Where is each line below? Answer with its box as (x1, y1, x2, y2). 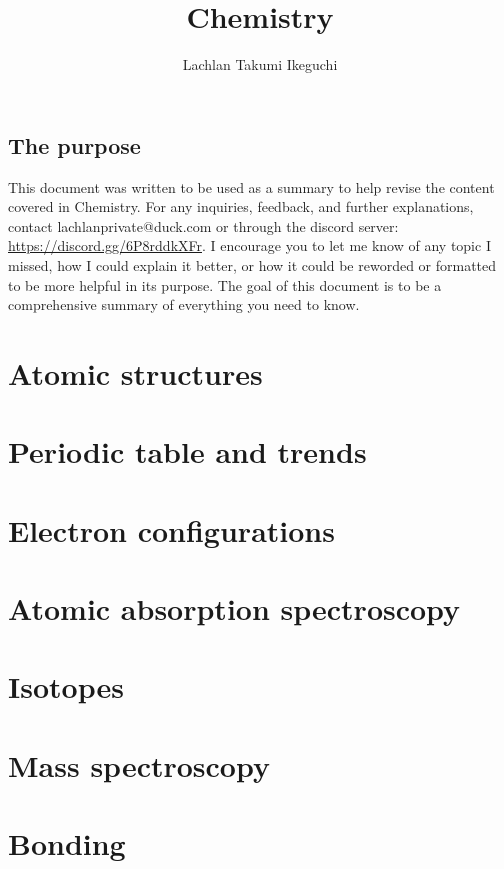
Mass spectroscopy (8, 744, 270, 785)
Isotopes (8, 666, 124, 707)
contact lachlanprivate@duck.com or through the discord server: (8, 215, 399, 236)
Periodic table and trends (8, 431, 367, 472)
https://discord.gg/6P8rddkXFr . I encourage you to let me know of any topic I (8, 235, 491, 256)
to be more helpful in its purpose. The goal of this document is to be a (8, 274, 442, 295)
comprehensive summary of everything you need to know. (8, 294, 360, 315)
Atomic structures (8, 352, 263, 393)
